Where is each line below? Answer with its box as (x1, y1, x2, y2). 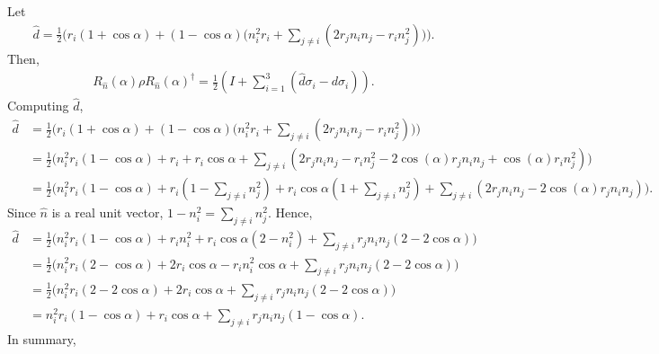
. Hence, (267, 203, 313, 222)
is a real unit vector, (51, 203, 164, 222)
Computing (7, 96, 69, 115)
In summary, (7, 329, 76, 348)
